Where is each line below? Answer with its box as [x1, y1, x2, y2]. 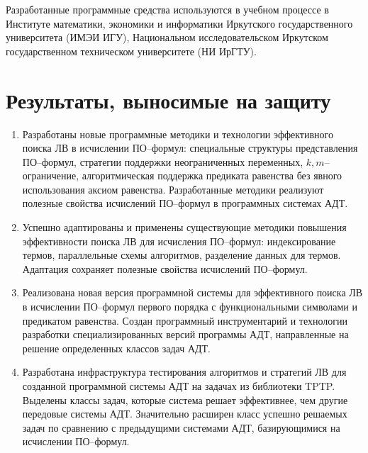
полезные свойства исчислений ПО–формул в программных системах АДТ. [22, 196, 348, 211]
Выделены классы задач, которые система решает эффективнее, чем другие [22, 392, 348, 407]
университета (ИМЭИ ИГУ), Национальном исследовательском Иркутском [6, 30, 328, 45]
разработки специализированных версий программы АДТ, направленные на [22, 327, 349, 342]
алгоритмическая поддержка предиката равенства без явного [82, 168, 342, 183]
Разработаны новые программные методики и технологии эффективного [22, 126, 333, 141]
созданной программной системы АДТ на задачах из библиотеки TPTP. [22, 379, 335, 393]
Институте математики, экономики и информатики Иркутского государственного [6, 16, 353, 30]
